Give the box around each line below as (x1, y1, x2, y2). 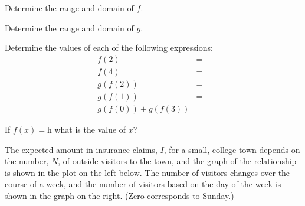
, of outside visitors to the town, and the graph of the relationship (58, 155, 297, 167)
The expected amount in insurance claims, (5, 143, 158, 155)
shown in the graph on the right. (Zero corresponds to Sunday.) (5, 189, 234, 201)
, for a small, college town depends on (163, 143, 300, 155)
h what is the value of (47, 123, 126, 135)
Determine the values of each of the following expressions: (5, 41, 213, 54)
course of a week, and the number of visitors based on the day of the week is (5, 178, 281, 190)
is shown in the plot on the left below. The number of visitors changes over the (5, 166, 290, 178)
